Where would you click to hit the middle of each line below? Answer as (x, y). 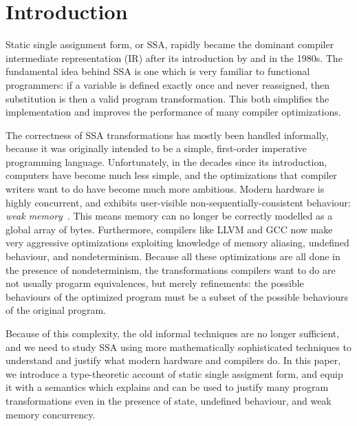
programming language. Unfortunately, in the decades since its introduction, (166, 161)
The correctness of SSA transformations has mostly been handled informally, (167, 135)
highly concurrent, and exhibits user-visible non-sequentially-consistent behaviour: (178, 202)
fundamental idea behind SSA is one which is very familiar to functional (158, 71)
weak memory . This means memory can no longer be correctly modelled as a (169, 216)
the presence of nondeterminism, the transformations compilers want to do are (171, 269)
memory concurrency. (51, 414)
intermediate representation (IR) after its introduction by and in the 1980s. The (174, 57)
